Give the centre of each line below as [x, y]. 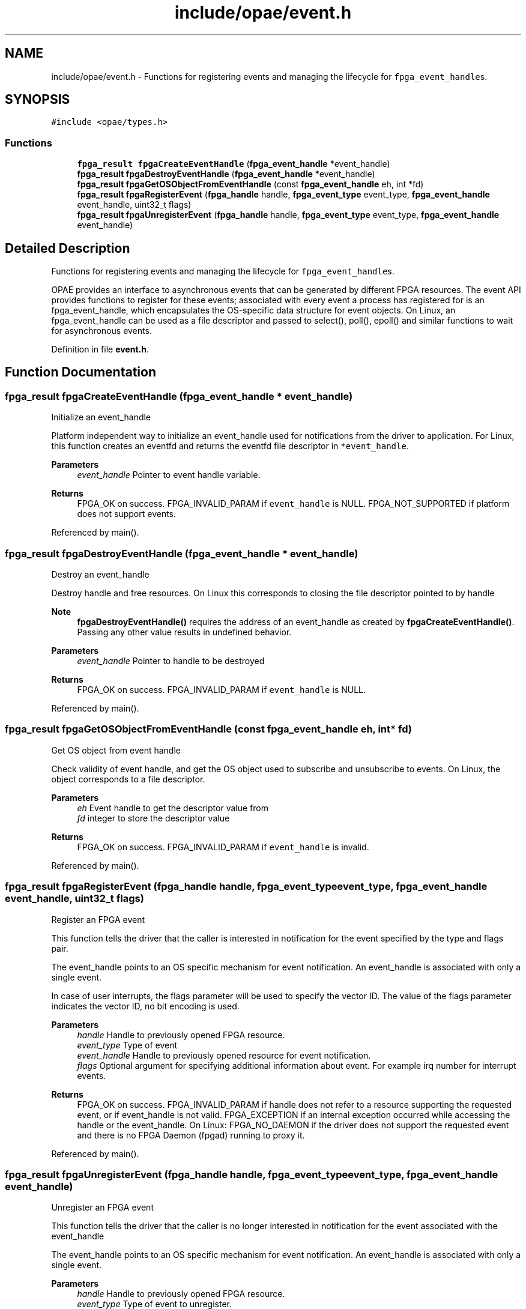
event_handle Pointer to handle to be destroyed [171, 661]
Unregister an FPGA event [102, 1208]
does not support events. [127, 514]
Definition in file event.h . [100, 349]
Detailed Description [68, 248]
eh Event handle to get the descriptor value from [173, 808]
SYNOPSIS [38, 100]
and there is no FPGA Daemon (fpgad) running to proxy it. [191, 1135]
